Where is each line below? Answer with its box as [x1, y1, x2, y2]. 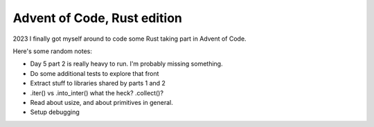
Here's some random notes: [12, 47, 93, 55]
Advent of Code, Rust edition [12, 10, 183, 26]
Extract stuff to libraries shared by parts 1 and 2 [30, 79, 166, 88]
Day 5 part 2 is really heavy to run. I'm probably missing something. [30, 59, 223, 68]
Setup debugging [30, 108, 80, 117]
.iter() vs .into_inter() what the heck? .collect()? [30, 88, 164, 97]
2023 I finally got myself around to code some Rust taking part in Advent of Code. [12, 35, 247, 43]
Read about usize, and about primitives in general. [30, 98, 173, 106]
